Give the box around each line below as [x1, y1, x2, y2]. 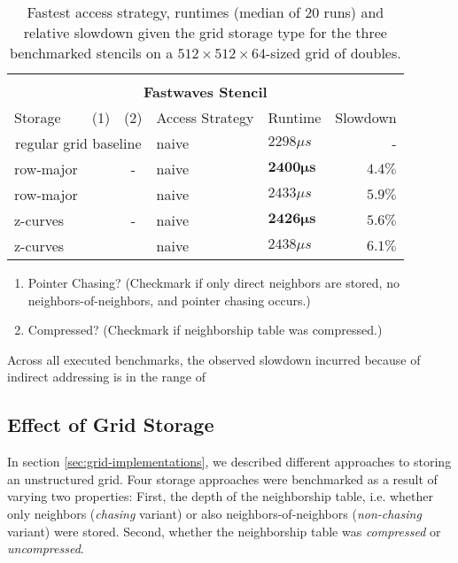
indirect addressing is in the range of [7, 367, 206, 386]
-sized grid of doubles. [266, 42, 401, 63]
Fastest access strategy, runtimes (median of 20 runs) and [27, 2, 384, 22]
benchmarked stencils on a [9, 42, 174, 63]
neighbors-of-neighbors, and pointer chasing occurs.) [27, 290, 311, 309]
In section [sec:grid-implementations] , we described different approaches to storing [7, 452, 452, 471]
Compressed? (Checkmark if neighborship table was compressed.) [27, 320, 383, 339]
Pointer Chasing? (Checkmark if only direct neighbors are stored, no [27, 274, 400, 291]
